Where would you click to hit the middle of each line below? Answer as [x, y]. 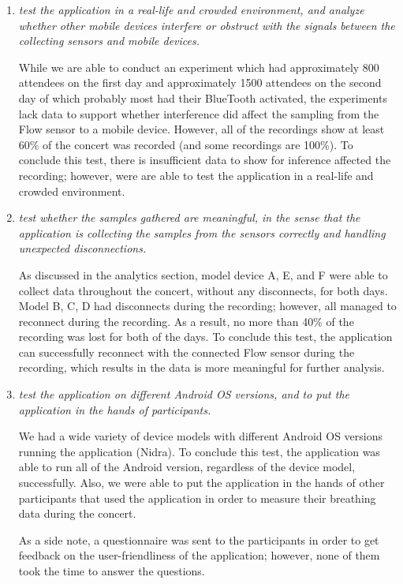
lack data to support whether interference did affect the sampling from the [199, 113]
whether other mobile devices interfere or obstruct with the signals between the [207, 25]
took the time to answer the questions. [112, 571]
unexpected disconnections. [82, 248]
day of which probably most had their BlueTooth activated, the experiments [203, 97]
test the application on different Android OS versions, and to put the [184, 394]
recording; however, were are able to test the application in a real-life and [196, 175]
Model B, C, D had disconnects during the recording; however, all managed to [207, 306]
